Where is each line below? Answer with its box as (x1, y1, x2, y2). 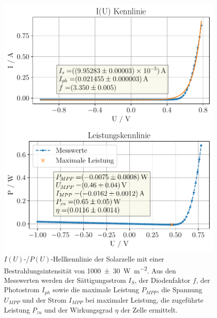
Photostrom (4, 284, 39, 295)
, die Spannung (157, 284, 203, 295)
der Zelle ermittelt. (120, 304, 178, 315)
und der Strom (22, 294, 67, 305)
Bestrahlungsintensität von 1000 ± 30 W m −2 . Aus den (4, 264, 176, 275)
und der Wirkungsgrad (44, 304, 113, 315)
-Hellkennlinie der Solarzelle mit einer (50, 254, 164, 264)
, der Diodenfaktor (135, 274, 191, 285)
